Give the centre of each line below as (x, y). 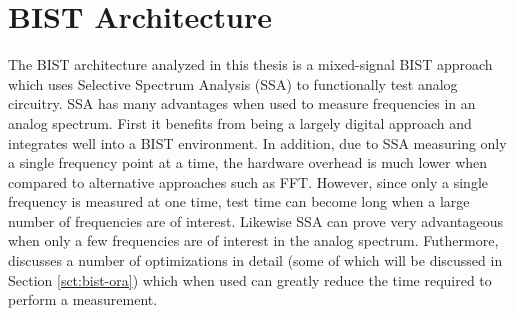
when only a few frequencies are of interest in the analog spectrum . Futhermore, (253, 240)
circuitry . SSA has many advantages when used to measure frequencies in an (242, 103)
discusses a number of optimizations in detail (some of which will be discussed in (255, 260)
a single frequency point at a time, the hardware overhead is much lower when (248, 162)
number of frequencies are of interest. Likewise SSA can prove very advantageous (255, 220)
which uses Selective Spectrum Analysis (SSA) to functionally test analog (233, 83)
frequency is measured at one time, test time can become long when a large (239, 201)
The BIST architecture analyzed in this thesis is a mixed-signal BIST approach (250, 64)
